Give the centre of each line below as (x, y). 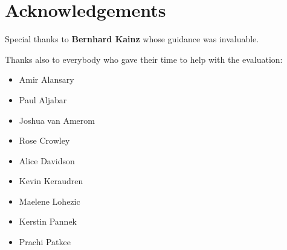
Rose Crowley (44, 140)
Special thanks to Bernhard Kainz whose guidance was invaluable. (132, 39)
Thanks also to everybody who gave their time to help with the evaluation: (144, 59)
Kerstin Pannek (48, 221)
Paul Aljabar (43, 99)
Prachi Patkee (45, 242)
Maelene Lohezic (50, 201)
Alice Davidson (47, 160)
